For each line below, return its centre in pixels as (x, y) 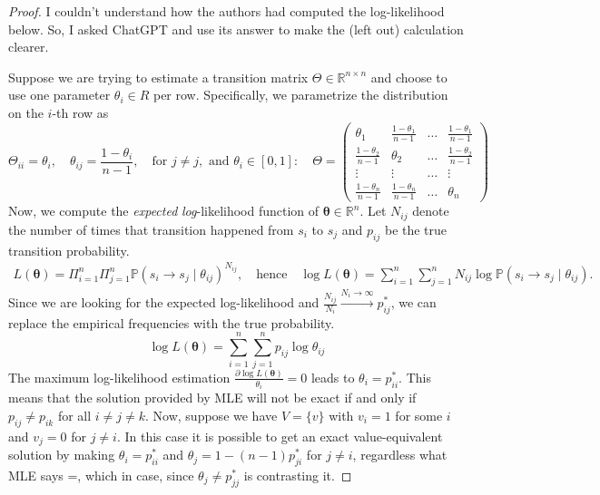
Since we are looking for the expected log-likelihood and (164, 302)
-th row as (80, 112)
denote (431, 211)
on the (26, 112)
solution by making (62, 455)
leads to (333, 377)
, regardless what (400, 455)
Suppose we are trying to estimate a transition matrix (158, 77)
